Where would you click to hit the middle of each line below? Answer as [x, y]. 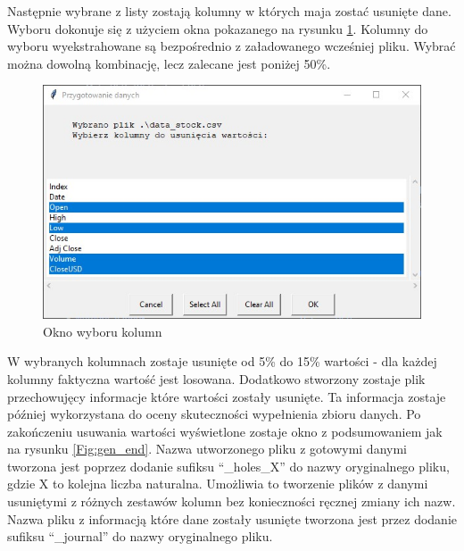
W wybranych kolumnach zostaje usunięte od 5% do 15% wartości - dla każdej [222, 361]
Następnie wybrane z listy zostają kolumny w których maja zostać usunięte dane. [229, 11]
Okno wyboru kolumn [103, 331]
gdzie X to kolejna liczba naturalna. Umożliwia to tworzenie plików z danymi [218, 484]
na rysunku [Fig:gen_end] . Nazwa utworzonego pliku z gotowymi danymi [207, 449]
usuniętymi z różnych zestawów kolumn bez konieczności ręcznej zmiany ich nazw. [232, 501]
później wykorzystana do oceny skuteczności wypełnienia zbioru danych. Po [214, 414]
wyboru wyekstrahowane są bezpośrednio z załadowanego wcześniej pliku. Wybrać [232, 46]
